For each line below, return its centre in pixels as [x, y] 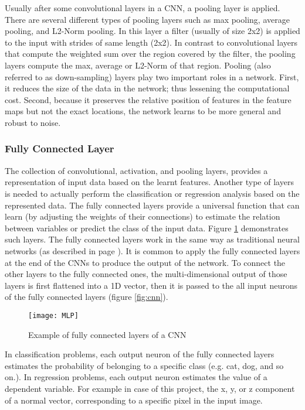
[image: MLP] [53, 315]
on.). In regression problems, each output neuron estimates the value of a [136, 377]
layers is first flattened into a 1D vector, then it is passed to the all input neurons [151, 285]
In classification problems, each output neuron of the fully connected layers [140, 354]
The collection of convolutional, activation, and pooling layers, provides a [136, 170]
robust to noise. [33, 122]
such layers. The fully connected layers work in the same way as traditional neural [152, 239]
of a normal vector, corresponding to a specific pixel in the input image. [134, 400]
